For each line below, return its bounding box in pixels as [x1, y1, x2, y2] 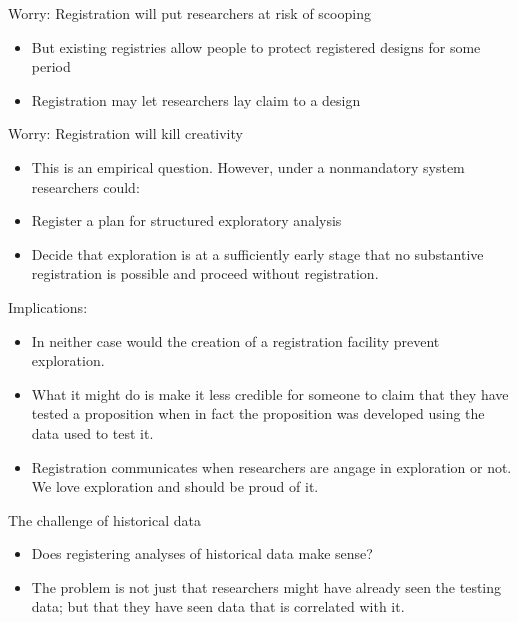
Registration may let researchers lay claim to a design [31, 89, 361, 110]
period [31, 56, 71, 77]
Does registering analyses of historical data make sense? [31, 543, 373, 564]
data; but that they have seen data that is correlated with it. [31, 596, 405, 617]
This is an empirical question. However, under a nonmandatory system [31, 156, 465, 177]
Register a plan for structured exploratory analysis [31, 210, 342, 231]
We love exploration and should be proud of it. [31, 476, 319, 497]
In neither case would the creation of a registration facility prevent [31, 330, 440, 351]
